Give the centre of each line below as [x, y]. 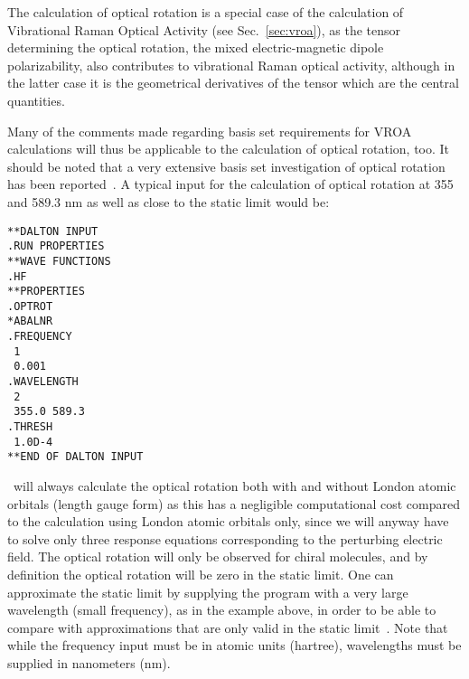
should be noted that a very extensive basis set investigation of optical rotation [226, 166]
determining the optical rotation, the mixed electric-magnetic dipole [196, 47]
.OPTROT [30, 306]
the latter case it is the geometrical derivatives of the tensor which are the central [233, 83]
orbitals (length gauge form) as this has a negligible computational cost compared [234, 503]
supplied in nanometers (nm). [89, 662]
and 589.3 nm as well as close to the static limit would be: [169, 201]
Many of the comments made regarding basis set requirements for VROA [210, 131]
